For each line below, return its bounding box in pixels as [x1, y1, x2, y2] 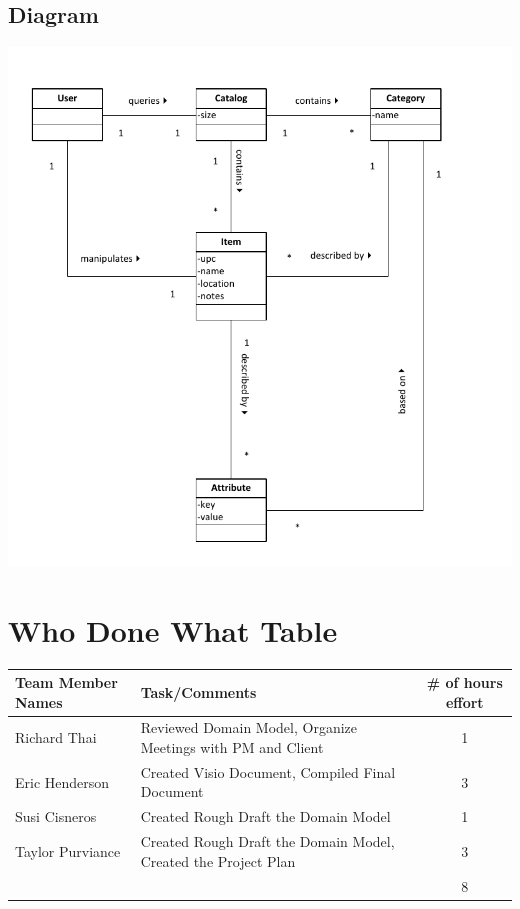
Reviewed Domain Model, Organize [140, 717, 357, 738]
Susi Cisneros [15, 806, 97, 827]
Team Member [15, 672, 118, 693]
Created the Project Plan [140, 850, 296, 871]
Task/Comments [140, 681, 257, 702]
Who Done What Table [8, 609, 338, 650]
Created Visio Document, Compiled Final [140, 761, 396, 782]
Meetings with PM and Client [140, 737, 324, 758]
